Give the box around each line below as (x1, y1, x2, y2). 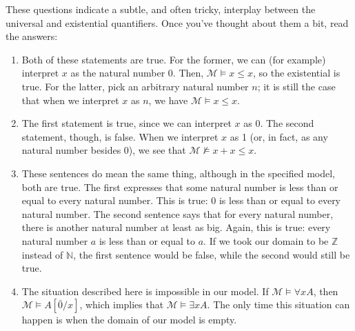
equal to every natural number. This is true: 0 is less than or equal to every (21, 193, 341, 208)
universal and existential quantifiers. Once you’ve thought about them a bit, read (6, 15, 349, 30)
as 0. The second (243, 116, 314, 130)
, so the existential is (252, 66, 341, 80)
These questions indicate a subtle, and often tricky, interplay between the (6, 2, 316, 16)
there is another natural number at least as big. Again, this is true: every (21, 220, 331, 234)
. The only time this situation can (207, 297, 350, 312)
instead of (21, 247, 63, 261)
